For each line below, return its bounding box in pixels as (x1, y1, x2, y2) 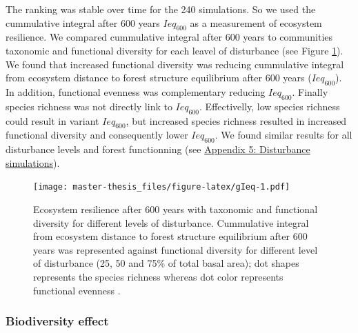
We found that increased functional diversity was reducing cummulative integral (6, 57, 344, 71)
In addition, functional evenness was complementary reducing (6, 84, 266, 99)
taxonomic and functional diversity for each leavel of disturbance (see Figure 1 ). (6, 43, 344, 57)
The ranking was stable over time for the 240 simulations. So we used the (6, 2, 316, 16)
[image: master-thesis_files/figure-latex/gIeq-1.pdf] (33, 182, 290, 192)
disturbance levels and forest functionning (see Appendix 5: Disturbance (6, 142, 310, 157)
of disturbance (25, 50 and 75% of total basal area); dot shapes (33, 256, 299, 270)
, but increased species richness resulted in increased (126, 113, 347, 128)
